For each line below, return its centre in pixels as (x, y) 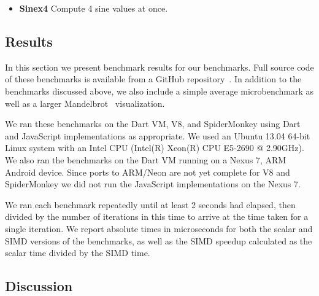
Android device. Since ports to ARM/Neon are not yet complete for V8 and (148, 172)
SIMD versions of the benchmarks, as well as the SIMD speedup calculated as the (159, 240)
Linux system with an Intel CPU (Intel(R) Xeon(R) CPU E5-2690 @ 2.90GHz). (155, 148)
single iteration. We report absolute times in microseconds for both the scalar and (159, 228)
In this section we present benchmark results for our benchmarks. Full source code (159, 67)
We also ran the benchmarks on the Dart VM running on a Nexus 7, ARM (146, 159)
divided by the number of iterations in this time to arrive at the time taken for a (157, 216)
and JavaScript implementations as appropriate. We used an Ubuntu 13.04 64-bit (158, 135)
